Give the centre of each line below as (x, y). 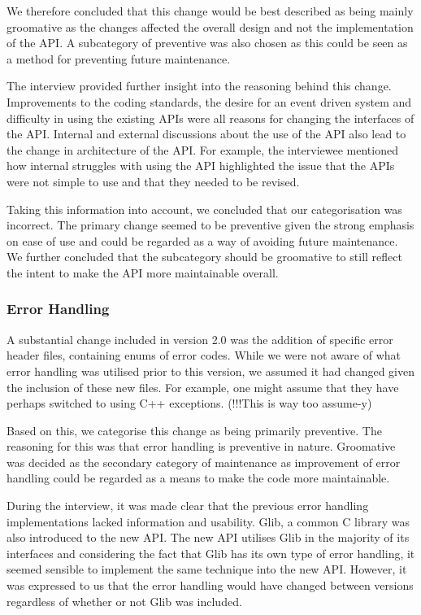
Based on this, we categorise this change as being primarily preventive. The (194, 430)
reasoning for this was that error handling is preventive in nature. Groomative (201, 446)
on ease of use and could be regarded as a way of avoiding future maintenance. (202, 240)
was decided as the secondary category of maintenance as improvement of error (204, 462)
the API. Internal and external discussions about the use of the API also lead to (206, 134)
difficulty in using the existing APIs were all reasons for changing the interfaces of (210, 118)
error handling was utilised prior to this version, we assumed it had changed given (210, 371)
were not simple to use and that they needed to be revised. (153, 181)
